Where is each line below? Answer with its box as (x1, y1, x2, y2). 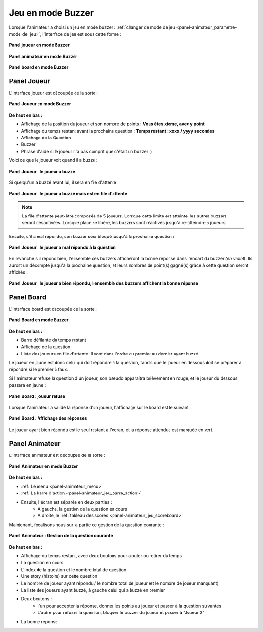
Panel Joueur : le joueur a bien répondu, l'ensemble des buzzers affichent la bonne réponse (9, 280, 198, 286)
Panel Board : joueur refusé (9, 393, 66, 399)
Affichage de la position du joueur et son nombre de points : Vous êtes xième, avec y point (21, 121, 205, 127)
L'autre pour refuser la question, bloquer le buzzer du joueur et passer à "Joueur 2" (38, 610, 205, 615)
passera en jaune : (9, 382, 46, 388)
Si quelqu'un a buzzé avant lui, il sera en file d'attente (9, 179, 116, 185)
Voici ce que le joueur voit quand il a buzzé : (9, 158, 98, 163)
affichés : (9, 269, 28, 275)
